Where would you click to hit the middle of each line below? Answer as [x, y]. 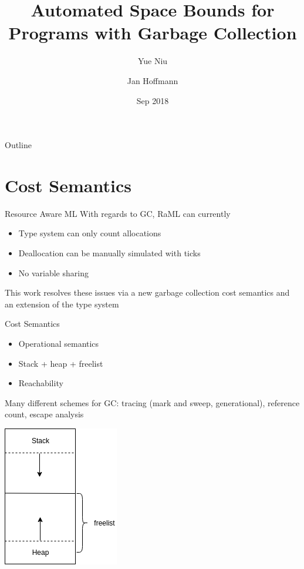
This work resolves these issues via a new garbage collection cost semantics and [147, 292]
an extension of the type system [62, 304]
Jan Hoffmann [153, 80]
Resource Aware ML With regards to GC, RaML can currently [118, 213]
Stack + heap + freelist [61, 363]
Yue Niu [153, 61]
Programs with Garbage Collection [153, 33]
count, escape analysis [44, 414]
